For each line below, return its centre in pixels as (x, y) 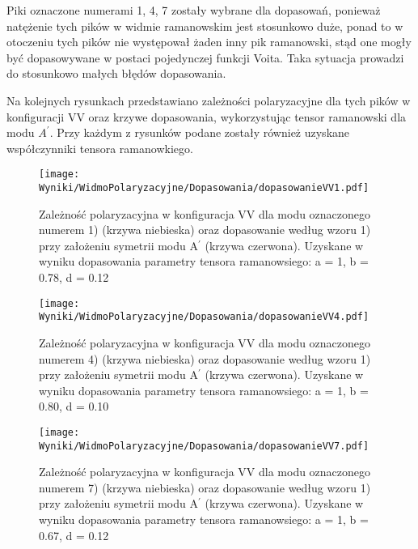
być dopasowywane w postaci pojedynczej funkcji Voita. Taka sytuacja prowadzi (205, 57)
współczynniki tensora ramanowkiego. (100, 148)
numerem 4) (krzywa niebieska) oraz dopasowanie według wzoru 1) (205, 358)
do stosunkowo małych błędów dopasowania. (116, 73)
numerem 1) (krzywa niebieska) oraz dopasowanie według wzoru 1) (205, 230)
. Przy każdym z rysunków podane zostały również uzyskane (200, 132)
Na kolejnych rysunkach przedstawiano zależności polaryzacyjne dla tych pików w (209, 100)
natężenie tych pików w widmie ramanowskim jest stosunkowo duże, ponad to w (205, 26)
